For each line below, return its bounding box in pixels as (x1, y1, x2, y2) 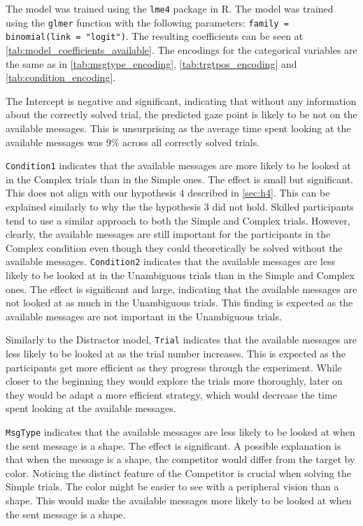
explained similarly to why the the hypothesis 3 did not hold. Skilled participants (6, 199, 354, 213)
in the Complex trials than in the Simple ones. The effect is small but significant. (6, 171, 354, 186)
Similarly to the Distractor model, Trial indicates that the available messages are (6, 332, 357, 347)
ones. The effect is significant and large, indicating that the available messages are (6, 281, 357, 296)
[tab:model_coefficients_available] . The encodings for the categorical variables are (6, 42, 357, 57)
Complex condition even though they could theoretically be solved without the (6, 240, 343, 255)
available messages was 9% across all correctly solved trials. (6, 134, 260, 149)
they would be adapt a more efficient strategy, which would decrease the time (6, 387, 337, 401)
